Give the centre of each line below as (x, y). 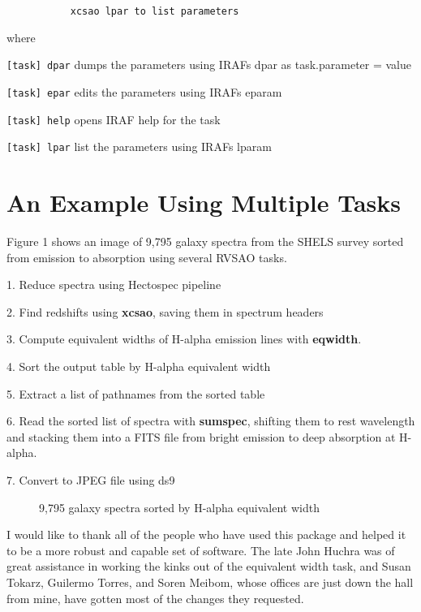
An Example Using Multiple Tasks (204, 203)
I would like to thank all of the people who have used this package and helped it (206, 534)
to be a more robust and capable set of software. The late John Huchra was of (201, 550)
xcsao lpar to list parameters (155, 11)
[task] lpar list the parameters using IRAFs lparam (139, 147)
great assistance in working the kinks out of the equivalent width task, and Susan (209, 566)
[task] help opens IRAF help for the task (114, 119)
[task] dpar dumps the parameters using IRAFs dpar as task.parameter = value (209, 65)
